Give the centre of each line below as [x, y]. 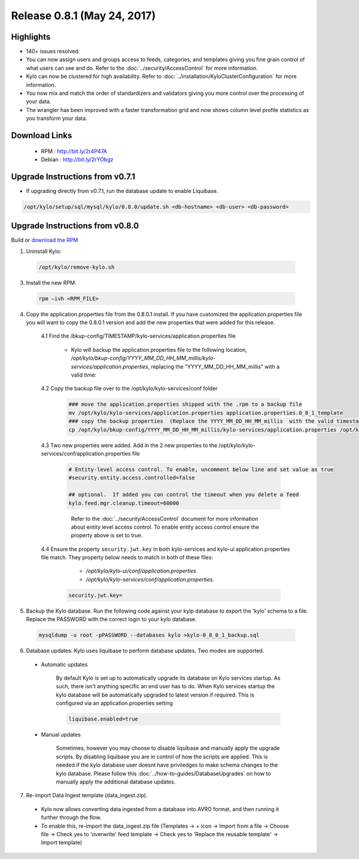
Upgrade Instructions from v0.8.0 [75, 226]
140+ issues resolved [52, 52]
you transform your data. [57, 118]
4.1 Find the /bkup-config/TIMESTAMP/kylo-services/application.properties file [138, 336]
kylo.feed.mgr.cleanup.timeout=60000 [124, 503]
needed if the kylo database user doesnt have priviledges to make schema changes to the [167, 765]
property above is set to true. [107, 535]
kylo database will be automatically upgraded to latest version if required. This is [155, 695]
